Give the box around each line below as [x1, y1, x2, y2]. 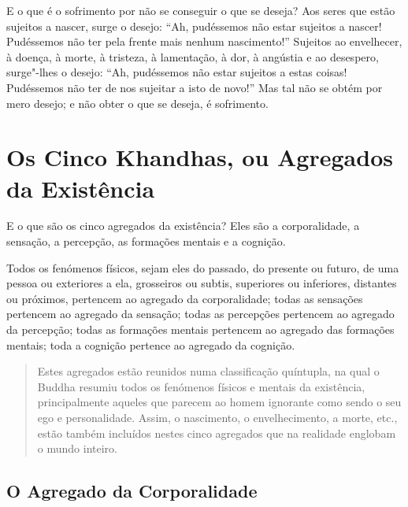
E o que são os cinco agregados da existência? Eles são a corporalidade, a [6, 217, 360, 234]
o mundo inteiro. [37, 440, 117, 457]
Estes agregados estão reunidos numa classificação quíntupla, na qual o [37, 363, 380, 379]
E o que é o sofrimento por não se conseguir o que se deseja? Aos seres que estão [6, 2, 395, 18]
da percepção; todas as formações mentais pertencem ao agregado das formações [6, 321, 395, 338]
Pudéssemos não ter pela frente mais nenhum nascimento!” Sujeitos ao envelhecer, [6, 33, 402, 50]
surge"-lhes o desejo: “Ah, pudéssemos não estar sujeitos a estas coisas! [6, 64, 347, 80]
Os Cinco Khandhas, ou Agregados [6, 141, 393, 173]
